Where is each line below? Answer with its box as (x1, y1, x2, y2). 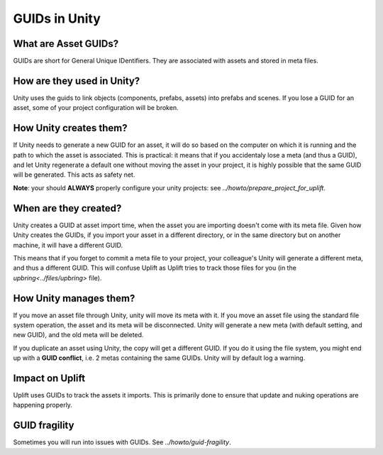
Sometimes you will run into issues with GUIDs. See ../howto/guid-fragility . (13, 438, 232, 446)
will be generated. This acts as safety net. (13, 170, 135, 179)
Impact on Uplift (13, 372, 85, 384)
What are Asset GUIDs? (13, 38, 119, 50)
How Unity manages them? (13, 292, 135, 305)
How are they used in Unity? (13, 75, 140, 87)
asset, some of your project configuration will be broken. (13, 104, 179, 112)
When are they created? (13, 202, 122, 214)
